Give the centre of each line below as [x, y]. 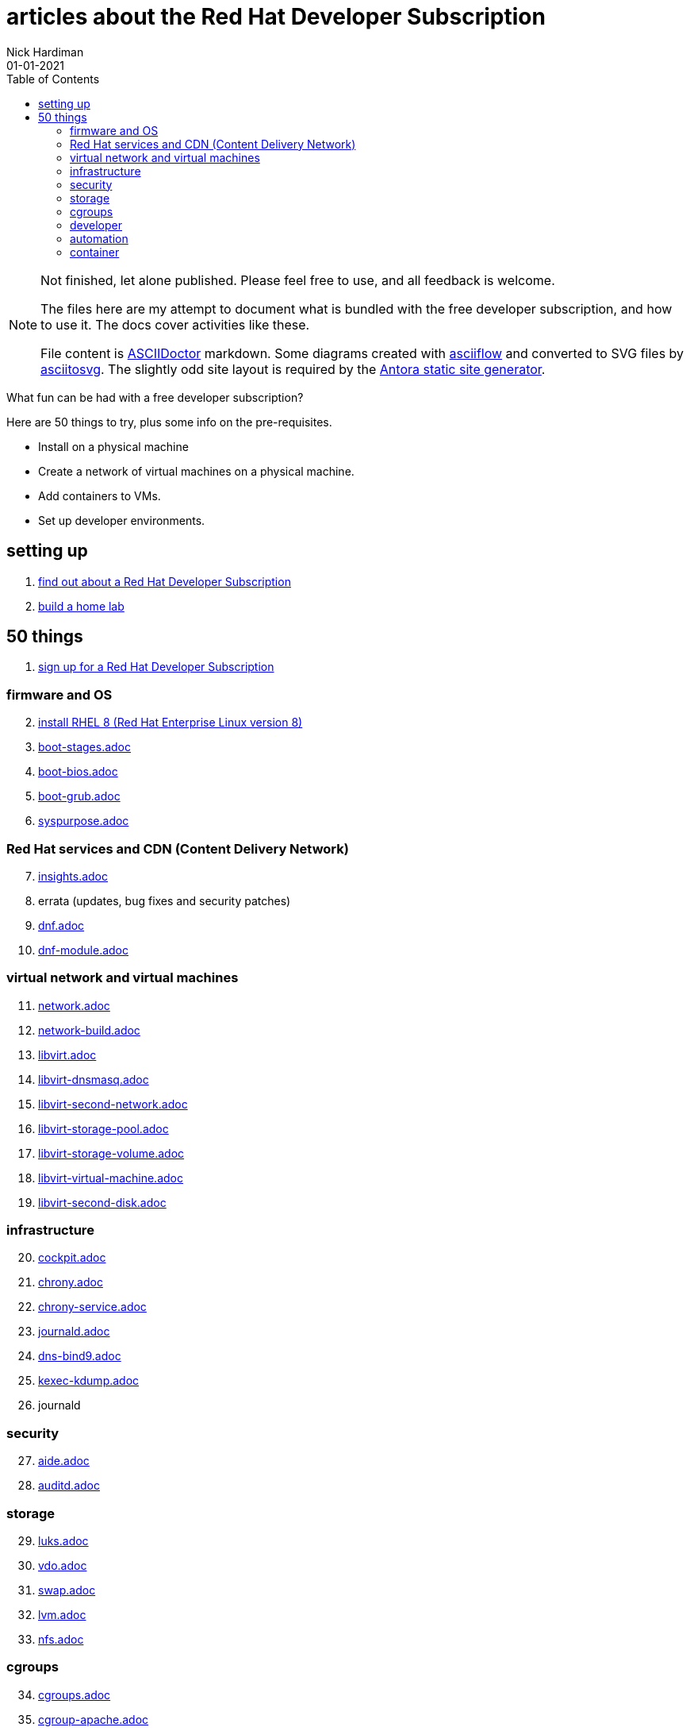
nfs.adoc [61, 1639]
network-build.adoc [89, 1030]
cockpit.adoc [72, 1258]
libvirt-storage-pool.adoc [103, 1128]
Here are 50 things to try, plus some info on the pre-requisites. [169, 422]
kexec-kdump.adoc [89, 1381]
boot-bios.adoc [78, 772]
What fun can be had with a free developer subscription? [155, 397]
